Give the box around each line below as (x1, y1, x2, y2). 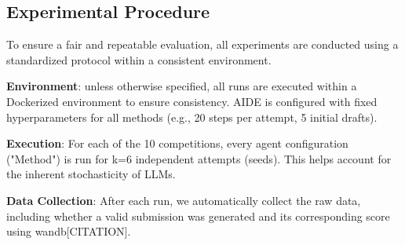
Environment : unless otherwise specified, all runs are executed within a (6, 78, 357, 94)
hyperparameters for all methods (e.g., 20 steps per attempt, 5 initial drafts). (6, 108, 378, 125)
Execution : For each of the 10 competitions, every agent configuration (6, 135, 348, 152)
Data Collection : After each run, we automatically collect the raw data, (6, 192, 361, 208)
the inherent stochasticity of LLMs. (6, 166, 176, 182)
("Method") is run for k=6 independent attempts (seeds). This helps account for (6, 150, 392, 166)
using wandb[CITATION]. (6, 223, 131, 240)
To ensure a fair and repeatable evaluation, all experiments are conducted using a (6, 36, 399, 53)
